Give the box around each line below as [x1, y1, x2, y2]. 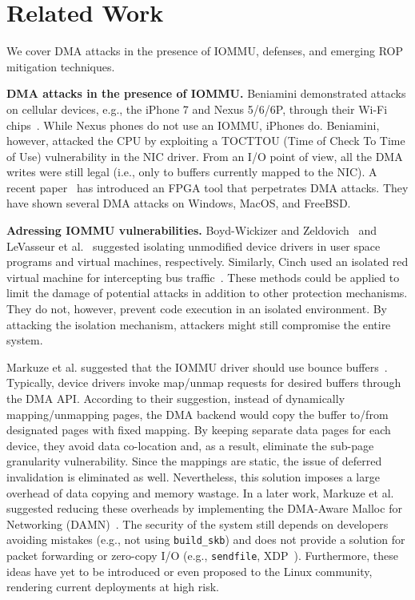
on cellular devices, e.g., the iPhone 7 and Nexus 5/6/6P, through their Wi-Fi [6, 100, 388, 117]
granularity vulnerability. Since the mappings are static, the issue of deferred [6, 453, 382, 469]
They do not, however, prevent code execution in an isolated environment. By [6, 300, 387, 317]
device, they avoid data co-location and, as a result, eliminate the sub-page [6, 437, 374, 453]
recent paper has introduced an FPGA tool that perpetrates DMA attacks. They [6, 179, 409, 195]
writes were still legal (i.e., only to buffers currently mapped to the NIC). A [6, 163, 377, 180]
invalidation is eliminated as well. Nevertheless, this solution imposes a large [6, 468, 380, 485]
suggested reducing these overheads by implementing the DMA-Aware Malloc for [6, 500, 402, 517]
